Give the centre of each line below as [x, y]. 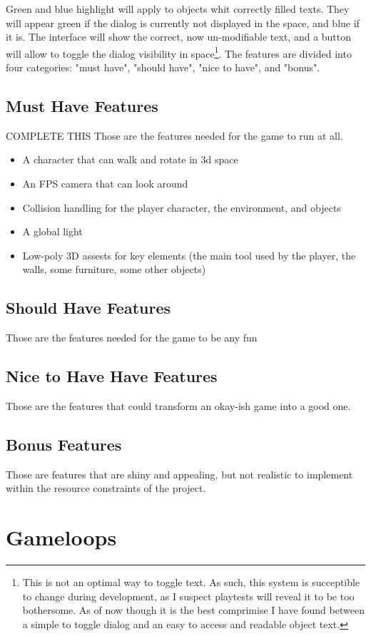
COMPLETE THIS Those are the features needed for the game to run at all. [174, 135]
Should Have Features [88, 308]
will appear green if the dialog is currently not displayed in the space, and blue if [183, 22]
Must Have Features [82, 106]
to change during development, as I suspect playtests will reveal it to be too [188, 596]
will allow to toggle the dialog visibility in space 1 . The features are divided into [179, 52]
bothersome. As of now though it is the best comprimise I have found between [193, 610]
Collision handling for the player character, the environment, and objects [182, 207]
